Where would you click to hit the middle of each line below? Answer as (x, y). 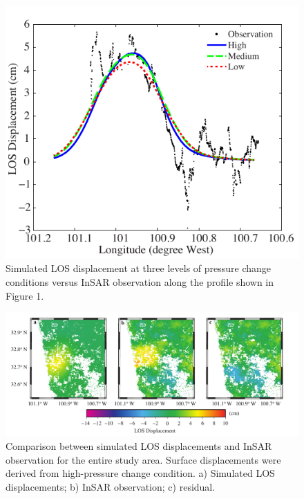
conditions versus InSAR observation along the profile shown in (140, 282)
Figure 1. (25, 295)
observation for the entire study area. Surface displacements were (143, 459)
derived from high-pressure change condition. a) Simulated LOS (140, 473)
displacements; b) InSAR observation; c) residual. (111, 486)
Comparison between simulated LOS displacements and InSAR (139, 446)
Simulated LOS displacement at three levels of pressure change (139, 268)
